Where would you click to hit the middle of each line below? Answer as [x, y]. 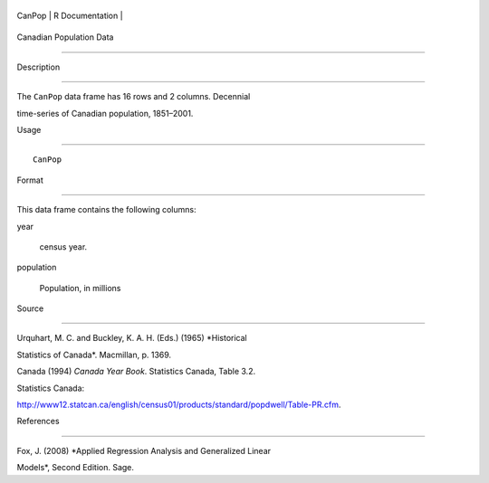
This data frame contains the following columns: [106, 210]
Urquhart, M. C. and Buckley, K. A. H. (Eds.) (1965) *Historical [132, 338]
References [38, 421]
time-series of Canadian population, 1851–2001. [105, 113]
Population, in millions [80, 288]
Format [30, 180]
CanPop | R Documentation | [70, 15]
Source [30, 308]
